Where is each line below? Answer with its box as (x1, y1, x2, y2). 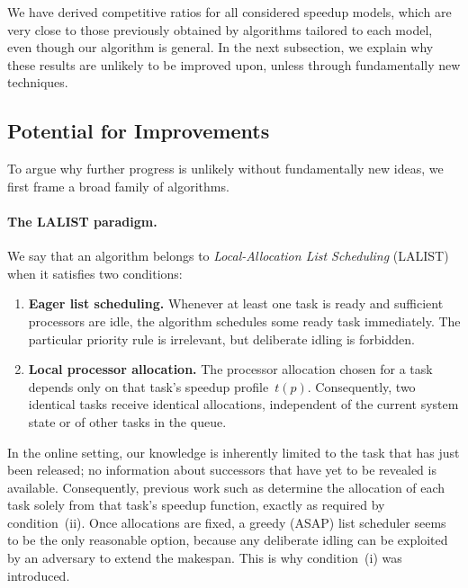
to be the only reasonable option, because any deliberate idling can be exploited (7, 530, 448, 549)
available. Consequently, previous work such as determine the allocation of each (7, 477, 445, 496)
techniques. (7, 73, 68, 92)
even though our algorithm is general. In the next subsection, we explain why (7, 38, 434, 57)
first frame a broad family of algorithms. (7, 176, 229, 195)
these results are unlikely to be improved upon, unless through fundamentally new (7, 55, 461, 74)
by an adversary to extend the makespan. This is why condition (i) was (7, 548, 402, 567)
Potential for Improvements (7, 117, 270, 145)
